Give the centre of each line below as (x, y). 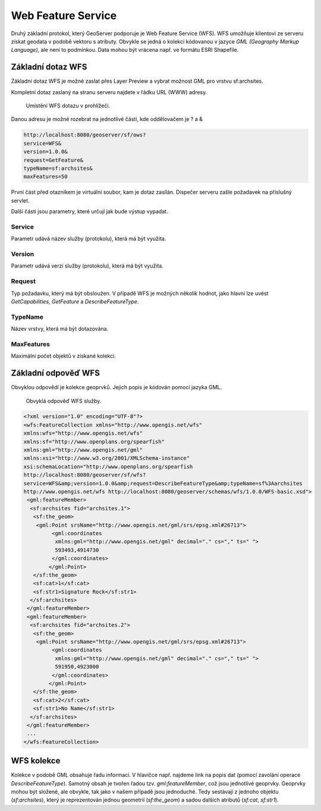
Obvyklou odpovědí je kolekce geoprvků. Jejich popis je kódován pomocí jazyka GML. (117, 387)
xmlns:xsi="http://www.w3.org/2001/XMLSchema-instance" (107, 458)
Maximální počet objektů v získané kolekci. (63, 356)
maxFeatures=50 (45, 177)
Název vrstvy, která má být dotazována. (60, 329)
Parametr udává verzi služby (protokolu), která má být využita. (87, 266)
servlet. (20, 200)
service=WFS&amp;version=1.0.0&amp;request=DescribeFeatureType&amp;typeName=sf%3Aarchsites (163, 483)
